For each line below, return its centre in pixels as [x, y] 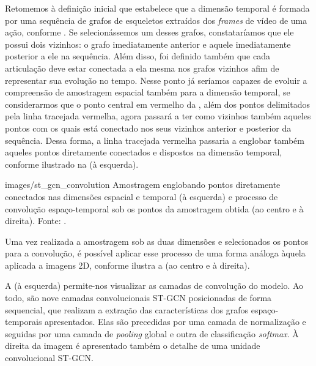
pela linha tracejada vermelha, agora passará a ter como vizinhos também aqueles [158, 116]
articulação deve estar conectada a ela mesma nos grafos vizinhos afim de [142, 68]
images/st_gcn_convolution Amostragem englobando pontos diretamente [143, 185]
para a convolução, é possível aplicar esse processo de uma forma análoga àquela [155, 253]
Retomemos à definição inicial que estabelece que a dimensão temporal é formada [157, 8]
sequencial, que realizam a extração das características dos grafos [127, 309]
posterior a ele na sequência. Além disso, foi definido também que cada [138, 56]
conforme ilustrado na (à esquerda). [72, 164]
